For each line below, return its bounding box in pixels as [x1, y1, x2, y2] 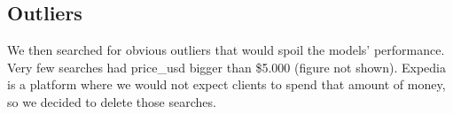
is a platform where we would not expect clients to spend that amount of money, [7, 75, 446, 94]
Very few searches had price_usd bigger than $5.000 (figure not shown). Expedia [7, 57, 446, 76]
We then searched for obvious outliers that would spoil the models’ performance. [7, 41, 445, 59]
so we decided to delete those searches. [7, 92, 216, 110]
